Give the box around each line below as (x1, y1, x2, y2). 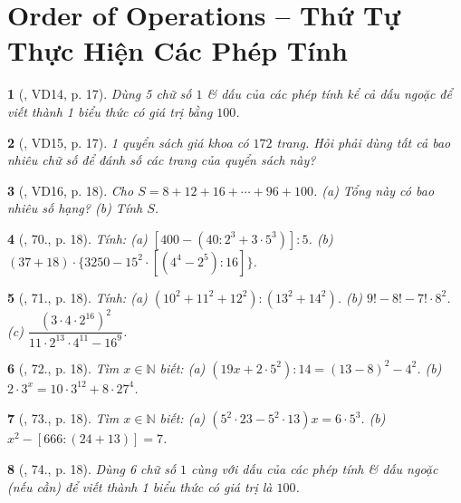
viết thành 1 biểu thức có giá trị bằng (7, 102, 213, 121)
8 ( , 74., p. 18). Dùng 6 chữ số (7, 459, 177, 478)
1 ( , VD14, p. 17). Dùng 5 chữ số (7, 84, 192, 103)
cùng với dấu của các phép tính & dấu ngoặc (191, 459, 438, 478)
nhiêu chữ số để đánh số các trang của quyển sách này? (7, 150, 316, 169)
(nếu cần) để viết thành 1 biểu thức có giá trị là (7, 477, 273, 496)
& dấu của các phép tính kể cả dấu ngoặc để (206, 84, 452, 103)
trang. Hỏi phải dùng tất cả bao (276, 132, 451, 151)
